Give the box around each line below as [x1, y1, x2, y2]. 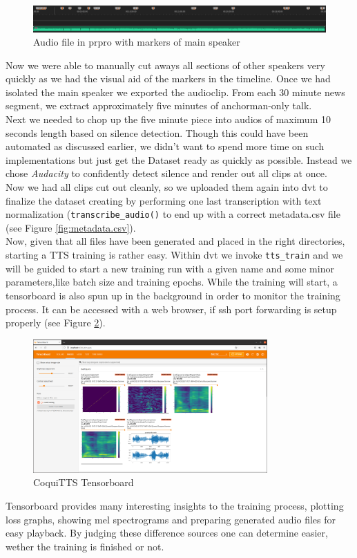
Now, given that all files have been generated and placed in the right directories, [6, 234, 345, 248]
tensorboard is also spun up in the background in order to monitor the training [6, 288, 340, 302]
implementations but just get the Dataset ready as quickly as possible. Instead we [6, 152, 352, 167]
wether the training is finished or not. [6, 539, 164, 553]
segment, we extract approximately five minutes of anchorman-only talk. [6, 98, 312, 113]
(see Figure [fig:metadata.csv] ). [6, 220, 136, 234]
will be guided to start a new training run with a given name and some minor [6, 261, 334, 275]
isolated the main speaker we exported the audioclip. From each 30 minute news [6, 84, 345, 99]
